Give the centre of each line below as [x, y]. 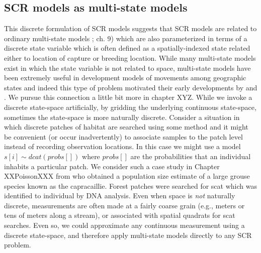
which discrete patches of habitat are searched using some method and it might [126, 127]
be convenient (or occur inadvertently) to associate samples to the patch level [123, 136]
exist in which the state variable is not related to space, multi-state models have [127, 68]
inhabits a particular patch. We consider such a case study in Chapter [112, 166]
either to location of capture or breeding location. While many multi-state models [130, 57]
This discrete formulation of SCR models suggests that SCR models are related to [130, 28]
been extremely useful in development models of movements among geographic [125, 78]
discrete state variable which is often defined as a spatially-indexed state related [127, 48]
